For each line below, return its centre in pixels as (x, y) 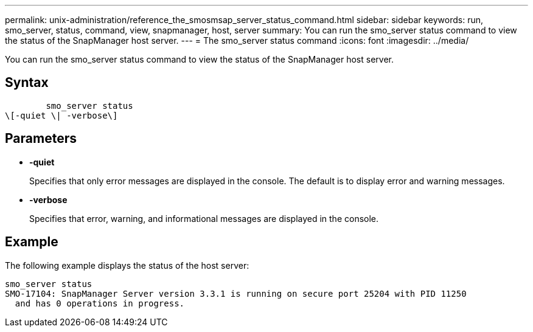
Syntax (27, 83)
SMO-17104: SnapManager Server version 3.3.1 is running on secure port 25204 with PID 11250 (236, 293)
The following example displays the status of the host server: (127, 265)
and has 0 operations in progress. (100, 303)
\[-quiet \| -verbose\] (61, 115)
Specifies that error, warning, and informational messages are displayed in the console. (204, 218)
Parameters (41, 139)
